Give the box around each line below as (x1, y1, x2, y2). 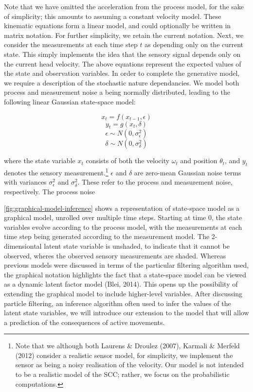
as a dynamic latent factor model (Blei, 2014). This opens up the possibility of (4, 279, 238, 289)
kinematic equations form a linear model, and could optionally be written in (4, 20, 231, 31)
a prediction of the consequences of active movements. (4, 317, 165, 327)
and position (180, 155, 217, 166)
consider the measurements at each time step (4, 39, 138, 50)
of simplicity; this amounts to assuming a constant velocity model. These (4, 11, 221, 21)
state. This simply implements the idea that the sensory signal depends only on (4, 49, 241, 59)
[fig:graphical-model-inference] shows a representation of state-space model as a (4, 203, 240, 213)
